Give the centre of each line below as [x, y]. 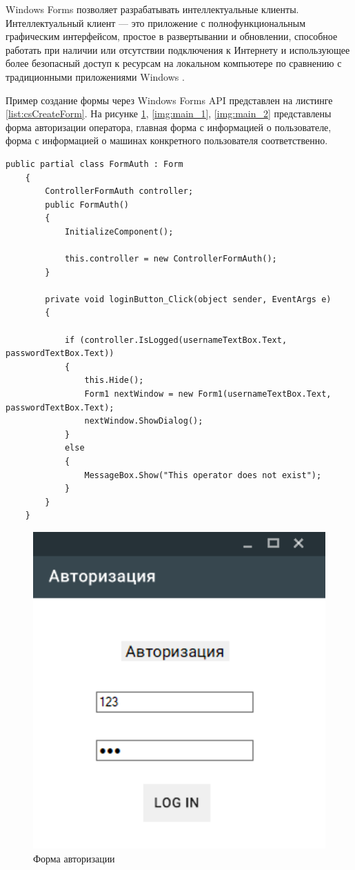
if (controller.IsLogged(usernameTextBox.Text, [176, 340]
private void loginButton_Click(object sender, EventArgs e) [188, 299]
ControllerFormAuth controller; [119, 191]
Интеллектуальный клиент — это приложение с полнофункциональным [156, 22]
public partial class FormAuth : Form [94, 164]
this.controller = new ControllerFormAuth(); [171, 259]
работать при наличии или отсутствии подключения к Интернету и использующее [178, 49]
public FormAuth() [87, 205]
